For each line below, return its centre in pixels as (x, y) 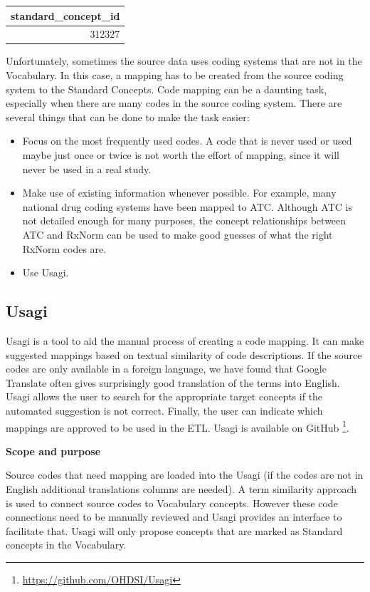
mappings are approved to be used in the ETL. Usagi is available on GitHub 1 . (178, 426)
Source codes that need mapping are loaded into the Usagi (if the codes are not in (185, 475)
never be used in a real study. (87, 168)
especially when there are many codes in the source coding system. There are (174, 103)
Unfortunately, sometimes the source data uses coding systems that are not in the (184, 61)
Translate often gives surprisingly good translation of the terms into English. (173, 382)
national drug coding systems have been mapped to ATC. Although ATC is (187, 206)
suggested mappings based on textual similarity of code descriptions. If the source (184, 354)
